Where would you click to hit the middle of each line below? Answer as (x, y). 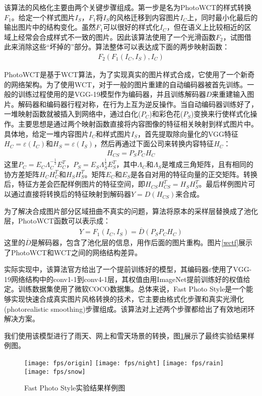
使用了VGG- (232, 269)
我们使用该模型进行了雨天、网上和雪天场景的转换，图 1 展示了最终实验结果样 (129, 335)
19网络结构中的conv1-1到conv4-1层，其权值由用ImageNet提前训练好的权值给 (127, 279)
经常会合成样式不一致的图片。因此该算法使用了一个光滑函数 (117, 37)
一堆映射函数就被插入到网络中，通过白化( (73, 114)
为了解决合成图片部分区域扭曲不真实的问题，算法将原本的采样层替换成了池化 (131, 211)
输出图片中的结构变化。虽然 (50, 27)
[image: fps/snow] (55, 372)
